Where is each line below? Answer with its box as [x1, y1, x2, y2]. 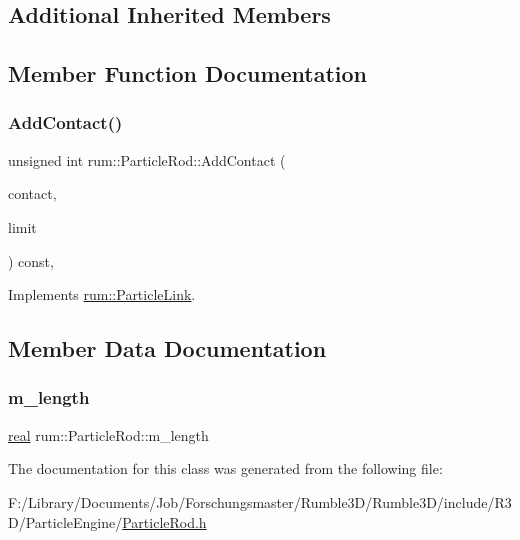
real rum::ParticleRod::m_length [8, 424, 209, 445]
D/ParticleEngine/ [8, 511, 123, 532]
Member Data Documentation [8, 333, 327, 364]
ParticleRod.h [122, 511, 207, 532]
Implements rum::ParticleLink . [8, 284, 196, 305]
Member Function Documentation [8, 58, 368, 89]
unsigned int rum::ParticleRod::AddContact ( [8, 149, 286, 170]
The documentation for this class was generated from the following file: [8, 458, 443, 479]
